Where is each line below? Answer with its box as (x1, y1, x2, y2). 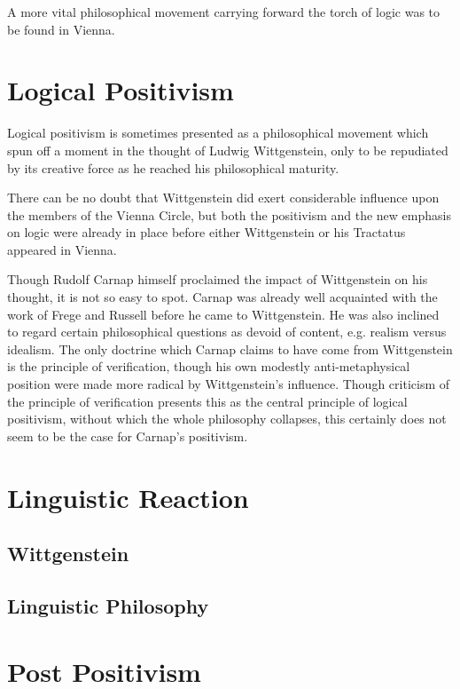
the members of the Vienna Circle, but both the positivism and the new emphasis (7, 205, 451, 224)
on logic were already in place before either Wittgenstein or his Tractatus (7, 223, 406, 242)
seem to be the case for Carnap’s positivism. (7, 426, 248, 445)
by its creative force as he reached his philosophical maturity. (7, 158, 339, 177)
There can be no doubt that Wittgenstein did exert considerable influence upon (7, 188, 440, 207)
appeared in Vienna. (7, 240, 117, 258)
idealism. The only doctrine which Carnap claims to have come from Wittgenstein (7, 339, 453, 358)
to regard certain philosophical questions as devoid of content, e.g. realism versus (7, 322, 447, 341)
